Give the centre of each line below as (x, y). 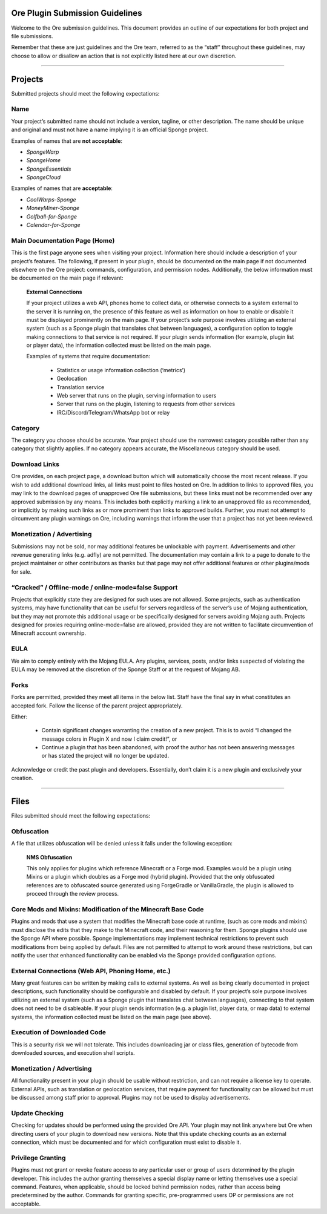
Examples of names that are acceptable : (62, 188)
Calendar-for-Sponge (54, 225)
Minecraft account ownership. (49, 633)
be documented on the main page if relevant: (67, 278)
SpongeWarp (43, 152)
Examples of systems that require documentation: (88, 356)
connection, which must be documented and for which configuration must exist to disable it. (126, 1142)
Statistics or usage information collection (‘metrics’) (121, 370)
